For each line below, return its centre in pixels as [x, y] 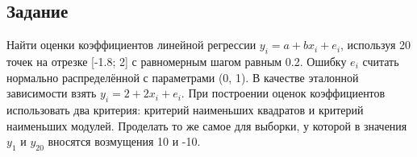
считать [381, 61]
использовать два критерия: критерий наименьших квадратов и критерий [185, 109]
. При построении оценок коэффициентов [283, 93]
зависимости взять [52, 93]
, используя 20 [375, 45]
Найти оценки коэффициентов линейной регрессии [131, 45]
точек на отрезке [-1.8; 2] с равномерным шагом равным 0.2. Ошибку [177, 61]
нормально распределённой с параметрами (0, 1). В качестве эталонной [183, 77]
